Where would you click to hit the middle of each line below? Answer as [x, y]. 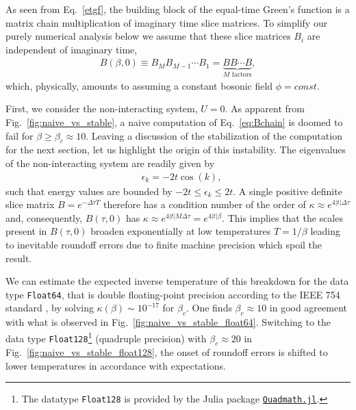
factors [242, 75]
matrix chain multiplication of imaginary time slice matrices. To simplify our [167, 22]
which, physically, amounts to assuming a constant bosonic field [139, 85]
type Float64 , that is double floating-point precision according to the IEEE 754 [173, 294]
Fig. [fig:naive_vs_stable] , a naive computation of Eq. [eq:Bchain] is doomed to [174, 122]
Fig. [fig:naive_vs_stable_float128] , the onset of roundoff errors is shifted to [167, 352]
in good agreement [308, 308]
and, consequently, [44, 217]
